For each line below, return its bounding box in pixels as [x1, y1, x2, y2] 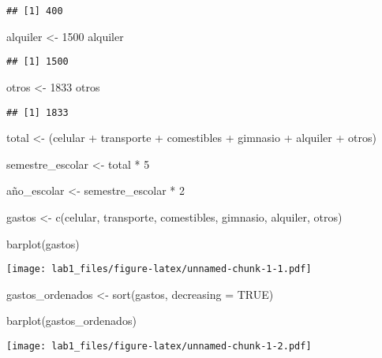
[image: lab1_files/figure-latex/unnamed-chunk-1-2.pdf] [6, 340, 312, 352]
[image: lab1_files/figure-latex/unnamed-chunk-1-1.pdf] [6, 263, 312, 275]
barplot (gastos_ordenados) [6, 312, 137, 329]
